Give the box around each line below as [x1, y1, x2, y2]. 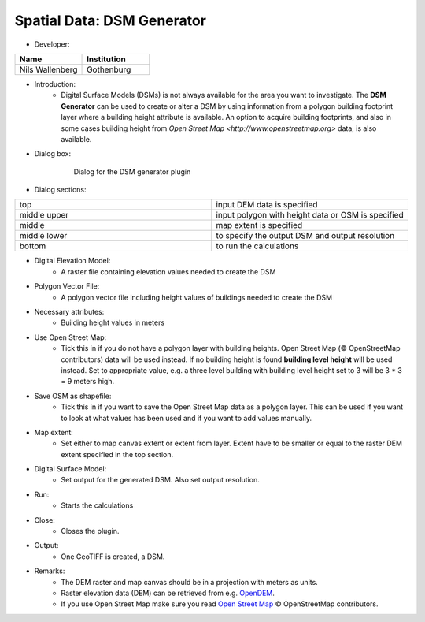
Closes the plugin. [61, 527, 120, 536]
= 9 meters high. [61, 377, 115, 386]
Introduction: [34, 79, 76, 88]
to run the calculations [216, 240, 299, 251]
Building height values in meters [61, 318, 165, 327]
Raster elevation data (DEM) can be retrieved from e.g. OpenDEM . [61, 588, 275, 598]
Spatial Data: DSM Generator [14, 12, 206, 29]
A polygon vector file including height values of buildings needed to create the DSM [61, 292, 333, 302]
